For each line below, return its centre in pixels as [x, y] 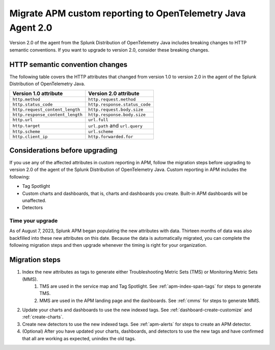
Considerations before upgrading [63, 150]
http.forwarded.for [111, 137]
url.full [98, 120]
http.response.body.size [117, 115]
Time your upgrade [34, 221]
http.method [26, 99]
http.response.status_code [120, 105]
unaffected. [34, 200]
